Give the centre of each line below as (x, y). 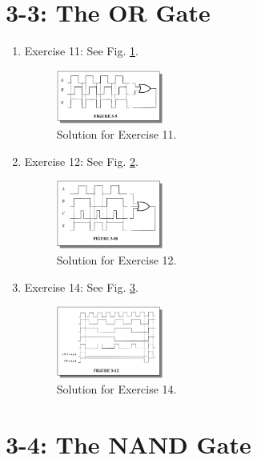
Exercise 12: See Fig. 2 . (81, 161)
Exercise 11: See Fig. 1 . (81, 51)
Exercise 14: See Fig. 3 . (81, 286)
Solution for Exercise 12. (116, 260)
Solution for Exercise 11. (116, 134)
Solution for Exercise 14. (116, 389)
